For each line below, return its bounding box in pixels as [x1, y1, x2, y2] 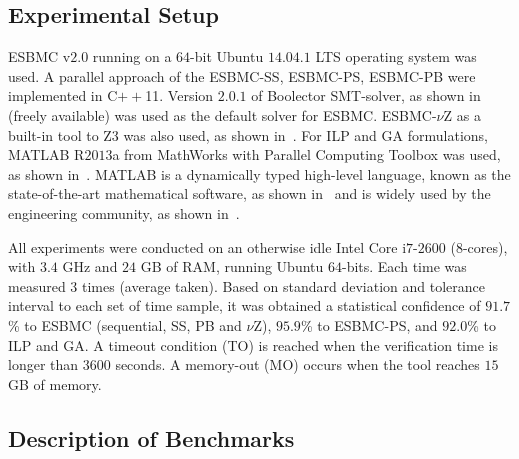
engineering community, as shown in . [8, 202, 240, 223]
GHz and [62, 256, 118, 277]
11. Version [145, 85, 214, 106]
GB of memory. [8, 373, 102, 394]
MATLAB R [8, 144, 85, 165]
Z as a [443, 104, 481, 125]
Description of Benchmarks [8, 422, 295, 453]
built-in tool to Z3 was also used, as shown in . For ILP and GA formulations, [8, 124, 488, 145]
